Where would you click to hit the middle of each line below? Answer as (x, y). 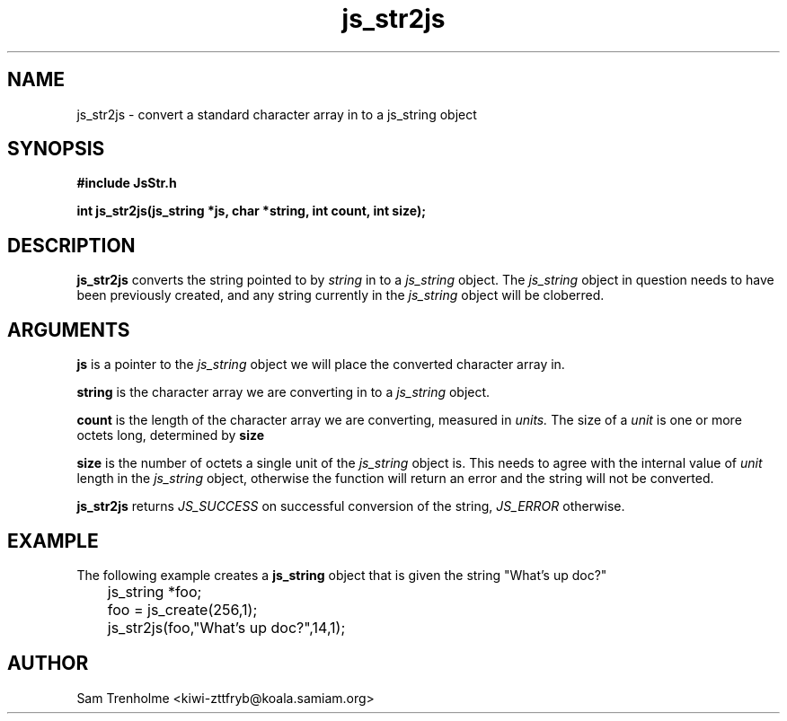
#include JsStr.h (127, 183)
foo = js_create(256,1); (182, 609)
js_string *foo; (155, 591)
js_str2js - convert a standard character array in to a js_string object (277, 114)
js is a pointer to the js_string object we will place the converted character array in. (321, 365)
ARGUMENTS (69, 330)
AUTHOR (48, 664)
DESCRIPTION (71, 245)
